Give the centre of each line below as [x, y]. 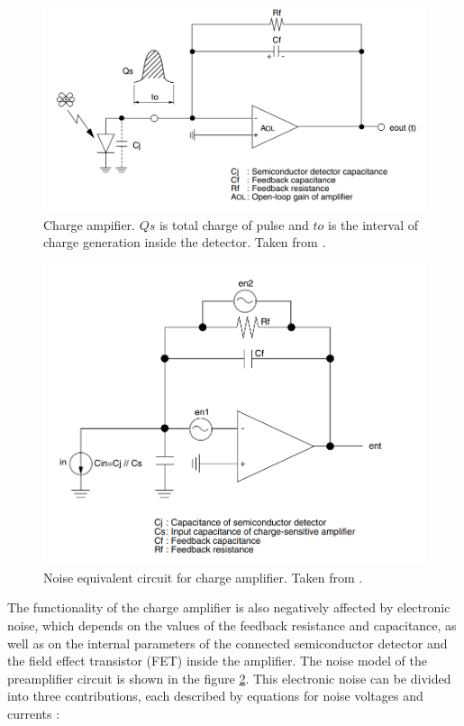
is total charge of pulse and [234, 224]
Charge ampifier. [89, 224]
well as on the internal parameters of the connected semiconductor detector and [227, 643]
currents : [34, 713]
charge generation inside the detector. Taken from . [185, 242]
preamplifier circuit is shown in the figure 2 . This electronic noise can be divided [229, 678]
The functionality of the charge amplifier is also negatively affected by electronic [229, 607]
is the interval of [373, 224]
